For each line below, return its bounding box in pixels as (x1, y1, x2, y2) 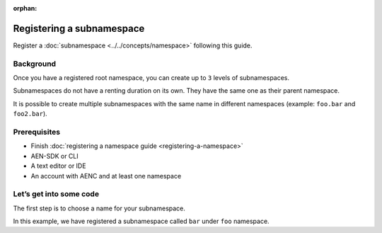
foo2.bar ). (13, 110, 47, 118)
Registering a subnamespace (13, 22, 145, 35)
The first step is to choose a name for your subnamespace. (13, 204, 185, 212)
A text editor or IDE (30, 161, 86, 170)
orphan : (13, 4, 37, 12)
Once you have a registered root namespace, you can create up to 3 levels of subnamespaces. (13, 74, 290, 82)
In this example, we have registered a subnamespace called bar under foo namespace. (13, 217, 270, 226)
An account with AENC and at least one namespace (30, 171, 182, 180)
